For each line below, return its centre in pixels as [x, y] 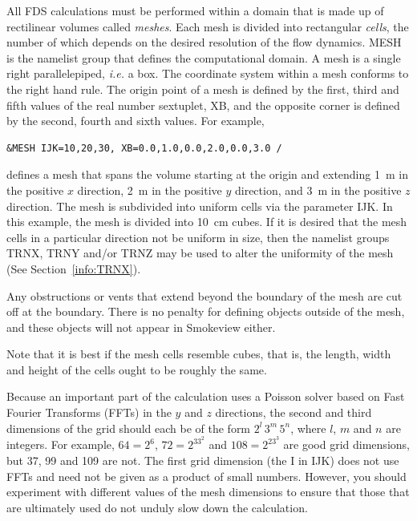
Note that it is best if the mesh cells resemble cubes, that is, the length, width [199, 354]
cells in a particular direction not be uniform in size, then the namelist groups [198, 237]
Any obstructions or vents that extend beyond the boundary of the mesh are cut [204, 295]
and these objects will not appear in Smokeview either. [141, 327]
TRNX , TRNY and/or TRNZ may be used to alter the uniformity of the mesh [200, 253]
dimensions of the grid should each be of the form [129, 428]
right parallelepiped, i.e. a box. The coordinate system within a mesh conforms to [208, 73]
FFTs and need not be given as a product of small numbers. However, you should [206, 476]
